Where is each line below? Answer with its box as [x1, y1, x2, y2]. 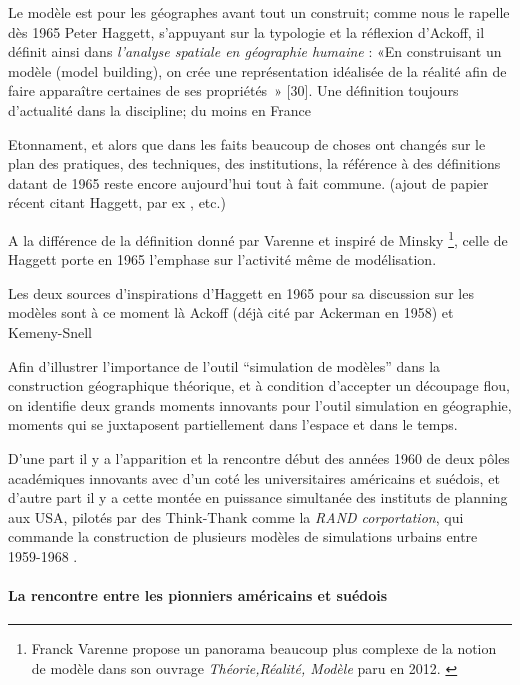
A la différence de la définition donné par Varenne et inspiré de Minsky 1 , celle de [8, 226, 508, 250]
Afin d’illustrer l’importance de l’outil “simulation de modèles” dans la [8, 355, 441, 376]
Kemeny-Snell [8, 321, 92, 342]
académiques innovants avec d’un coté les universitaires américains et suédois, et [8, 467, 500, 488]
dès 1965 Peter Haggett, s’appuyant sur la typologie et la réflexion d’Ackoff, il [8, 21, 485, 42]
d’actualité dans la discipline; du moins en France [8, 99, 312, 120]
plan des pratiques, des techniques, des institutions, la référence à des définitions [8, 153, 501, 174]
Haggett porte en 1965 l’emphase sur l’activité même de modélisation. [8, 249, 437, 270]
